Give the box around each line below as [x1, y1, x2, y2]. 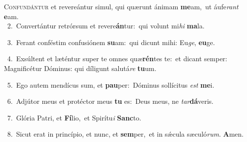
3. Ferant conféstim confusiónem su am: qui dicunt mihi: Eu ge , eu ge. [7, 37, 215, 47]
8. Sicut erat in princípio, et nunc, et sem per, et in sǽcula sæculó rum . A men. [7, 129, 244, 139]
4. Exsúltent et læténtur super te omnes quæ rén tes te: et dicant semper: [7, 53, 227, 64]
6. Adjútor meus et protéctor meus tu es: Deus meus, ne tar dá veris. [7, 96, 214, 106]
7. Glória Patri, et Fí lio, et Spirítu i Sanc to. [7, 112, 141, 122]
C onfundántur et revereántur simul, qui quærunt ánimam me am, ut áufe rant [4, 1, 239, 11]
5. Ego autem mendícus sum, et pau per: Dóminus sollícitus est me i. [7, 79, 215, 90]
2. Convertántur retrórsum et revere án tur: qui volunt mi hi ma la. [7, 21, 205, 31]
